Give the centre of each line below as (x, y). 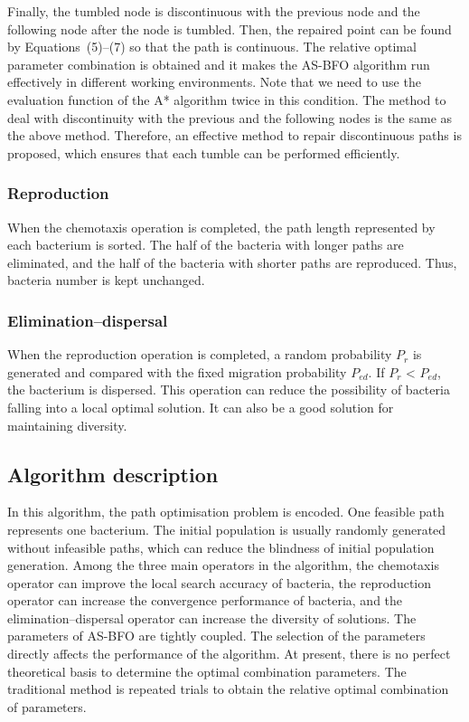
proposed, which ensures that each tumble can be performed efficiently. (204, 152)
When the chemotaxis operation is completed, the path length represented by (221, 227)
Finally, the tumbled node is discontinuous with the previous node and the (214, 11)
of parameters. (47, 706)
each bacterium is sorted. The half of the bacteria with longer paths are (206, 245)
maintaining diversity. (67, 425)
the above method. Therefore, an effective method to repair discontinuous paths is (234, 135)
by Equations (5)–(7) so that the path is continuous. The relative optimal (212, 47)
